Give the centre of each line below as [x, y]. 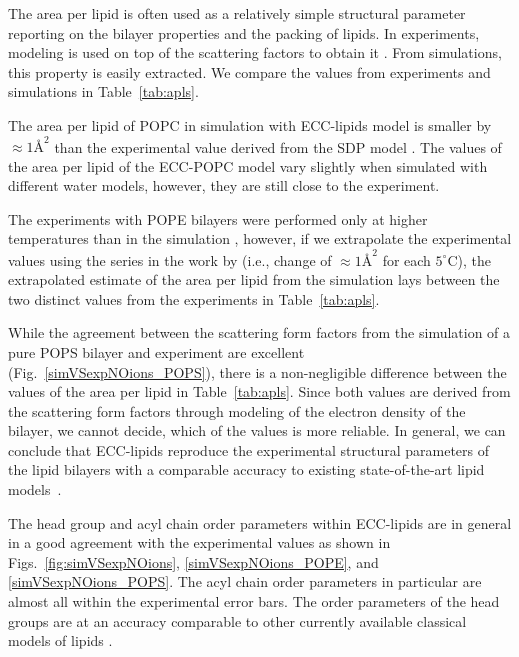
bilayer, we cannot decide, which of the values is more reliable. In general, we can [257, 430]
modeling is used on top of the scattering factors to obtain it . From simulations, [255, 52]
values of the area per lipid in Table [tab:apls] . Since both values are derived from [259, 391]
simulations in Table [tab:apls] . [103, 91]
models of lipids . [60, 640]
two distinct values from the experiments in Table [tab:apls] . [194, 298]
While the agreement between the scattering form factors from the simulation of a [259, 332]
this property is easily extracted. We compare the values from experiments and [249, 71]
